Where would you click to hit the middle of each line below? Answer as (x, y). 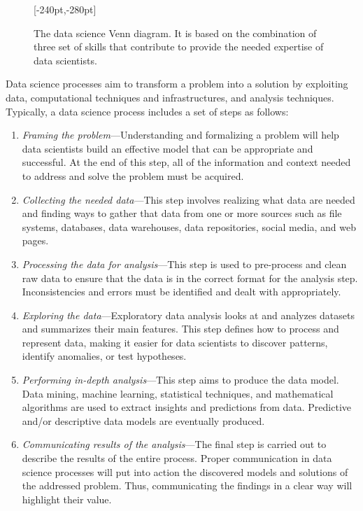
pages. (35, 240)
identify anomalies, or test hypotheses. (104, 356)
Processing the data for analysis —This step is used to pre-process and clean (184, 264)
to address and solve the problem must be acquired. (133, 175)
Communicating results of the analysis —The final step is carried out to (174, 444)
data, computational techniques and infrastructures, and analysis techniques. (170, 97)
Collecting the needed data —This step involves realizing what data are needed (188, 199)
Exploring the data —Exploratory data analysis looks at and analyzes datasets (188, 315)
